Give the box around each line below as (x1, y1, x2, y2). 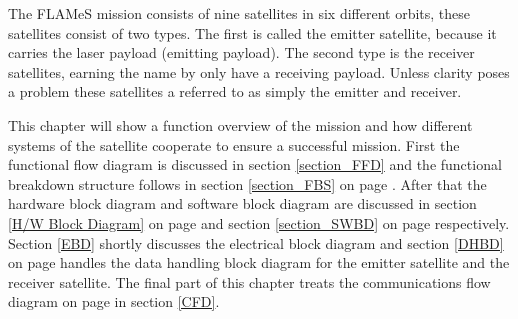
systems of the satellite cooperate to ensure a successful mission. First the (8, 134, 460, 155)
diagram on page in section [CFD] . (8, 291, 220, 312)
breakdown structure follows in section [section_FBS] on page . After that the (8, 173, 487, 194)
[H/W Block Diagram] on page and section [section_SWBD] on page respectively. (8, 212, 510, 233)
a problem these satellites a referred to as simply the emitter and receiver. (8, 81, 462, 102)
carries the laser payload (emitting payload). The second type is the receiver (8, 42, 475, 63)
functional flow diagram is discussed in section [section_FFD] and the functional (8, 154, 502, 175)
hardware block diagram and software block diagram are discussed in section (8, 193, 477, 214)
